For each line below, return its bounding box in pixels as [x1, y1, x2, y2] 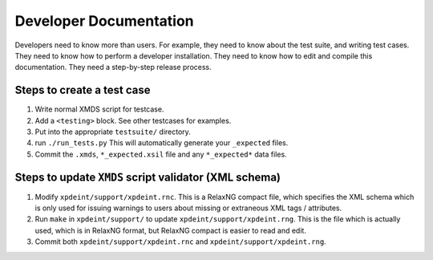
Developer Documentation [14, 12, 194, 30]
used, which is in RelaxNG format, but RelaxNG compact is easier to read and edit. [34, 225, 306, 235]
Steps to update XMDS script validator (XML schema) [14, 170, 281, 184]
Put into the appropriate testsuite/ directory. [34, 127, 192, 136]
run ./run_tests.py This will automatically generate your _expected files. [34, 138, 289, 148]
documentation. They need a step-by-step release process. [14, 63, 212, 72]
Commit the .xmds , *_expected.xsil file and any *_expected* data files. [34, 149, 288, 159]
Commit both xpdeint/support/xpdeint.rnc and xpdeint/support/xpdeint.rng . [34, 237, 326, 246]
